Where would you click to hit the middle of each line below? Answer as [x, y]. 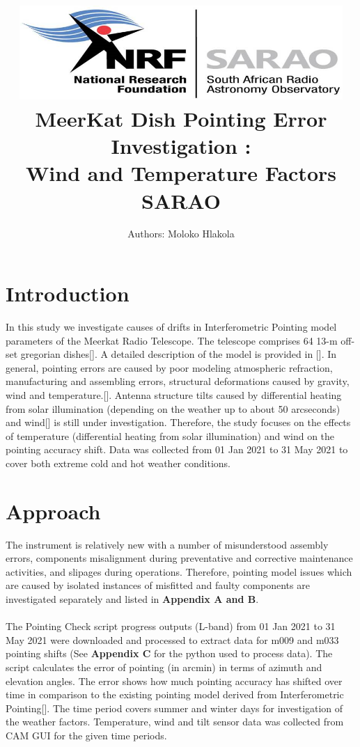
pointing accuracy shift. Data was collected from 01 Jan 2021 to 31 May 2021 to [177, 449]
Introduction [68, 293]
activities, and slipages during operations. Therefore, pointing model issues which [179, 571]
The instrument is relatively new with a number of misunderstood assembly [167, 544]
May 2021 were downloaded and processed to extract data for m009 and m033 [172, 639]
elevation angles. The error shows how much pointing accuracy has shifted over [174, 681]
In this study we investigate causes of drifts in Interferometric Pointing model [171, 327]
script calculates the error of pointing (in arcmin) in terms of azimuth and [164, 667]
